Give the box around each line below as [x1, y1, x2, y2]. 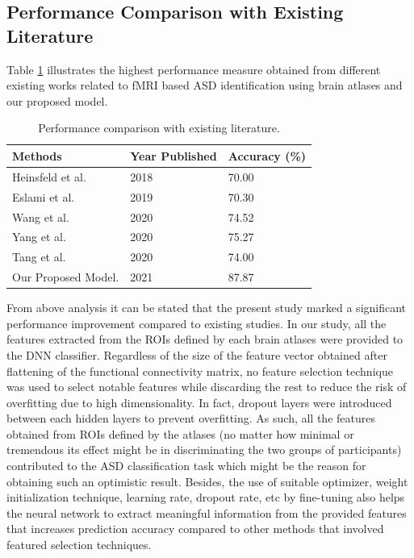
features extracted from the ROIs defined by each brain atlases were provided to [6, 331, 404, 348]
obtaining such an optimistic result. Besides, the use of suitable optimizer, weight [6, 473, 408, 489]
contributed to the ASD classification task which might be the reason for [6, 457, 366, 474]
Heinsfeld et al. [12, 168, 86, 185]
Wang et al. [12, 208, 69, 225]
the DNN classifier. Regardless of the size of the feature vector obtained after [6, 346, 387, 363]
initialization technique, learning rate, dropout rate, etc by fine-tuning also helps [6, 489, 405, 506]
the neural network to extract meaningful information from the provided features [6, 504, 407, 521]
